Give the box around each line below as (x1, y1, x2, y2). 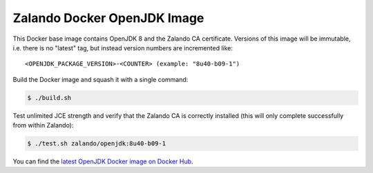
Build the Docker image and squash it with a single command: (12, 75, 189, 83)
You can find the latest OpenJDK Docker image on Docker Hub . (12, 157, 193, 165)
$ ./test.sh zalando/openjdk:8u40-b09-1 (27, 140, 166, 147)
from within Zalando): (12, 121, 74, 130)
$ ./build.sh (27, 94, 72, 101)
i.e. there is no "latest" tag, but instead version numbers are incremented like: (12, 43, 233, 52)
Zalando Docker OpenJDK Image (12, 10, 204, 26)
